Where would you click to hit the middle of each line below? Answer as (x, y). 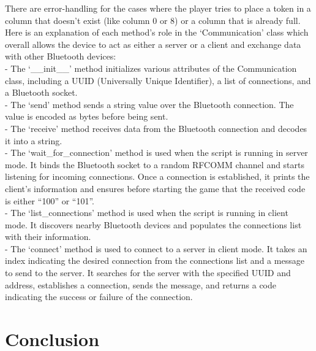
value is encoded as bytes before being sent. (87, 116)
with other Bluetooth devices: (61, 56)
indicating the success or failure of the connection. (99, 297)
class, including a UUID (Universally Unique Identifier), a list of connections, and (158, 80)
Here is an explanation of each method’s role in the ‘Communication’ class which (157, 32)
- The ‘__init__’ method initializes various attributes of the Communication (151, 68)
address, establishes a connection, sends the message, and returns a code (141, 284)
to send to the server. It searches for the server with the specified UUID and (148, 273)
